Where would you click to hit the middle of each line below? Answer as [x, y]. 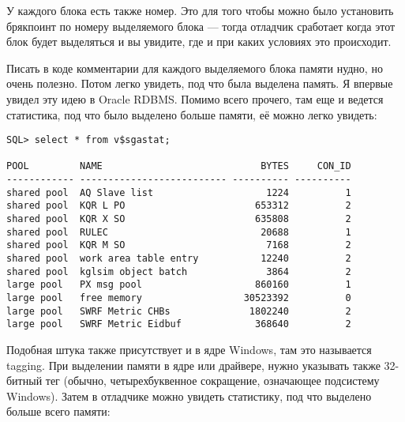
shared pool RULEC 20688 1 [179, 232]
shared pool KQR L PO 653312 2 [179, 206]
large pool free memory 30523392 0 [179, 298]
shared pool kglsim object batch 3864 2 [179, 271]
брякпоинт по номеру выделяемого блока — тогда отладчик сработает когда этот [201, 26]
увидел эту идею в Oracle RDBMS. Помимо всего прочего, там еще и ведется [195, 98]
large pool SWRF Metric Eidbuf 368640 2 [179, 324]
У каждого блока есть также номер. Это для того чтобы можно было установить [200, 10]
